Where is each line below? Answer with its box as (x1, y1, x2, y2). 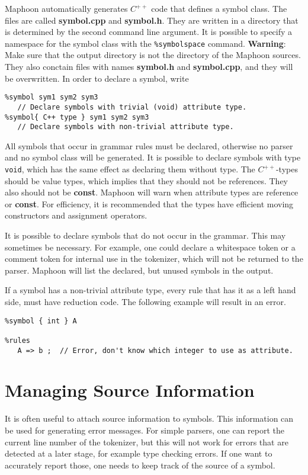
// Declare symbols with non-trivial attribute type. (17, 123, 234, 131)
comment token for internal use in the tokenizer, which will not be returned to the (5, 252, 303, 265)
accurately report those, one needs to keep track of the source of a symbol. (5, 458, 275, 471)
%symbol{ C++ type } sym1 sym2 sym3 (5, 113, 149, 121)
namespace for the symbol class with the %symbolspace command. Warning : (5, 37, 286, 49)
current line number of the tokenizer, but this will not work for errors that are (5, 435, 288, 448)
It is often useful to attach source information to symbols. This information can (5, 412, 294, 425)
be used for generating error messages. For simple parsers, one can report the (5, 423, 285, 436)
